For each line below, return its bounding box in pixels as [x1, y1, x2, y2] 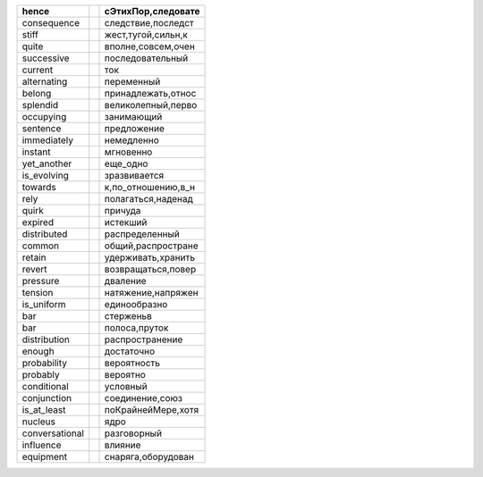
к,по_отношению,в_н [104, 181, 196, 193]
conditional [21, 381, 69, 392]
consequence [21, 17, 80, 29]
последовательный [104, 52, 189, 64]
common [21, 239, 60, 252]
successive [21, 52, 71, 64]
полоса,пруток [104, 322, 169, 334]
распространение [104, 333, 183, 346]
